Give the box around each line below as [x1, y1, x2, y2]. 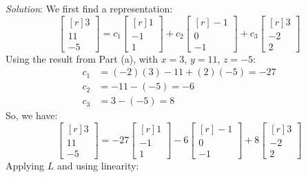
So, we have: [6, 108, 58, 123]
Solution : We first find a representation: [6, 1, 173, 15]
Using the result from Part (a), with [6, 51, 158, 65]
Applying [6, 158, 45, 173]
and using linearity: [57, 158, 139, 173]
